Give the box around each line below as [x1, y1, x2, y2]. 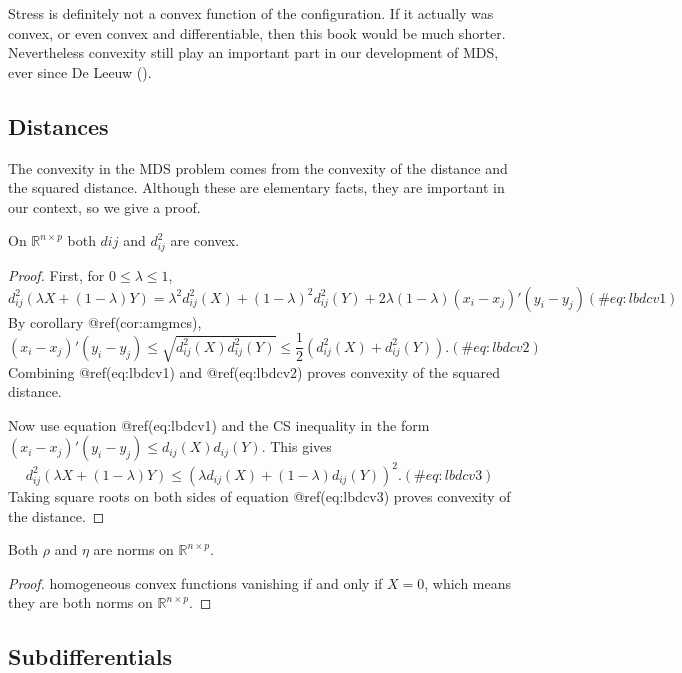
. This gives [261, 436, 332, 457]
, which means [424, 572, 512, 593]
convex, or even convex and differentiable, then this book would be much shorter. [8, 22, 506, 43]
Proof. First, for [8, 265, 105, 286]
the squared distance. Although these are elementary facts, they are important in [8, 177, 505, 198]
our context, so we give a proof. [8, 196, 201, 217]
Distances [8, 110, 109, 141]
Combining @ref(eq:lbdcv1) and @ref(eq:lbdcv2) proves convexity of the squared [8, 361, 500, 382]
